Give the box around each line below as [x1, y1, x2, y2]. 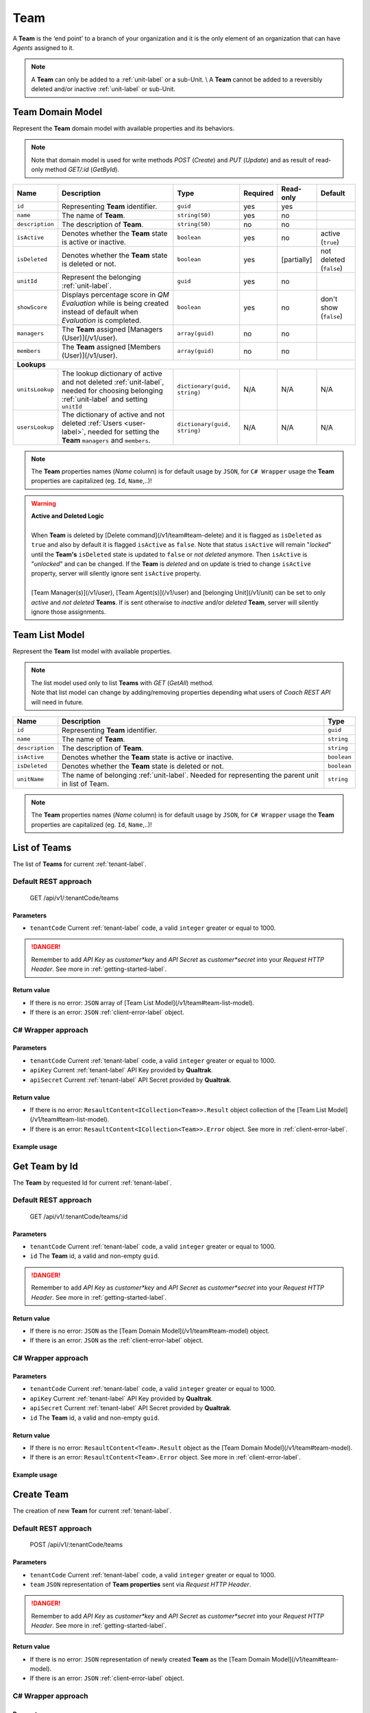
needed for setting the [88, 427, 160, 436]
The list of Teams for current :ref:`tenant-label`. [12, 860, 147, 868]
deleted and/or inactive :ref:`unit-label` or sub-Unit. [31, 85, 176, 93]
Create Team [12, 1489, 69, 1501]
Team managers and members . [62, 435, 151, 445]
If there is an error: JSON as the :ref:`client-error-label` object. [29, 1336, 203, 1344]
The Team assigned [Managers [62, 324, 163, 334]
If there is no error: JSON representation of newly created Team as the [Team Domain [29, 1655, 271, 1663]
